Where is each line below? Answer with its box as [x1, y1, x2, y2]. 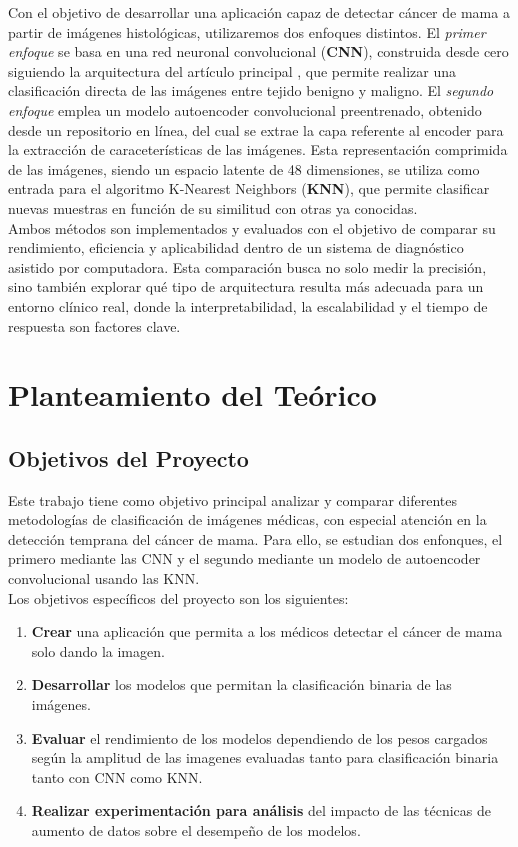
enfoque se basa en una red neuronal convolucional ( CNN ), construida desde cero [8, 41, 509, 62]
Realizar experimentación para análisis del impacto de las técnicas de [31, 800, 491, 821]
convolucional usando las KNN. [8, 568, 200, 589]
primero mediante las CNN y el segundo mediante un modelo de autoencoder [8, 548, 481, 569]
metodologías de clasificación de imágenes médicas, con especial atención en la [8, 509, 487, 530]
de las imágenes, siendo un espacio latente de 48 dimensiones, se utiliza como [8, 158, 480, 179]
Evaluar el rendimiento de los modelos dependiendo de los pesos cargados [31, 727, 488, 748]
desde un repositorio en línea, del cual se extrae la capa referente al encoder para [8, 119, 504, 140]
